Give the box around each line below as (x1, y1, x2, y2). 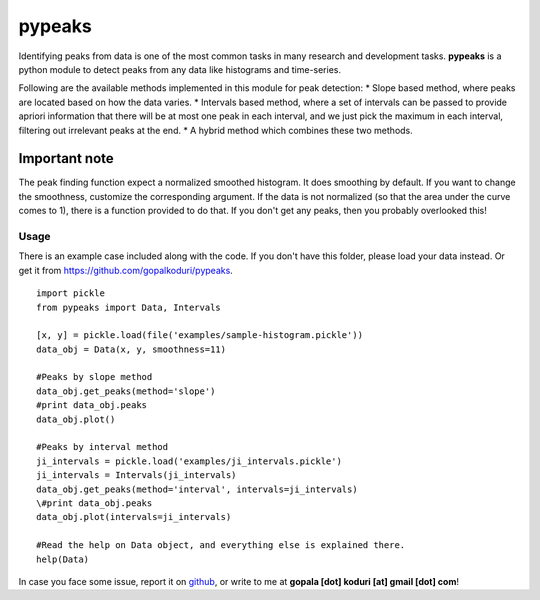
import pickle (36, 288, 105, 299)
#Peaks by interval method (36, 441, 169, 453)
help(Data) (36, 553, 90, 565)
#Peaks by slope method (36, 371, 153, 383)
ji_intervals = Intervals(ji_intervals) (36, 470, 237, 481)
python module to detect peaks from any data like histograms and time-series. (18, 63, 342, 75)
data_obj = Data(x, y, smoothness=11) (36, 343, 227, 355)
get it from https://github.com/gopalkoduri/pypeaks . (18, 264, 234, 276)
